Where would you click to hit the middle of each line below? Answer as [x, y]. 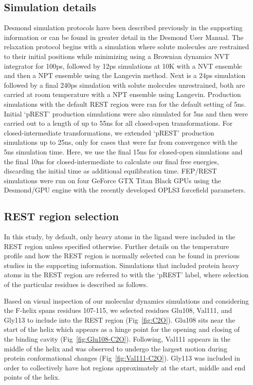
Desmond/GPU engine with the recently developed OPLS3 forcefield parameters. [125, 190]
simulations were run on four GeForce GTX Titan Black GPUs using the [113, 180]
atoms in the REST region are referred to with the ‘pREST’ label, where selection [126, 275]
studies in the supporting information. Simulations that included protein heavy [122, 265]
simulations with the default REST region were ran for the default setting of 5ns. [125, 104]
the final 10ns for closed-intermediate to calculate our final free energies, [111, 161]
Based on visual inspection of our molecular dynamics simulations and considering [126, 300]
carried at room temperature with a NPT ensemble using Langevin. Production [123, 94]
